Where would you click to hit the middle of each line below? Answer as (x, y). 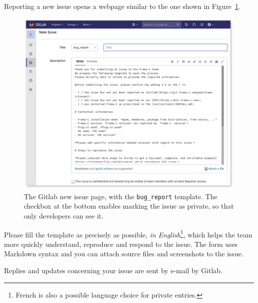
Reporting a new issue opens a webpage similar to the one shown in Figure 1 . (122, 6)
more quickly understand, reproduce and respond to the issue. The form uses (121, 244)
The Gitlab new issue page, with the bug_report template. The (121, 196)
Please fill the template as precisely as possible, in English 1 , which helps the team (128, 233)
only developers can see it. (64, 215)
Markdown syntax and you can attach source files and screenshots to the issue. (124, 254)
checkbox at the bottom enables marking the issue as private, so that (129, 206)
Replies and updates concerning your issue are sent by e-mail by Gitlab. (113, 270)
